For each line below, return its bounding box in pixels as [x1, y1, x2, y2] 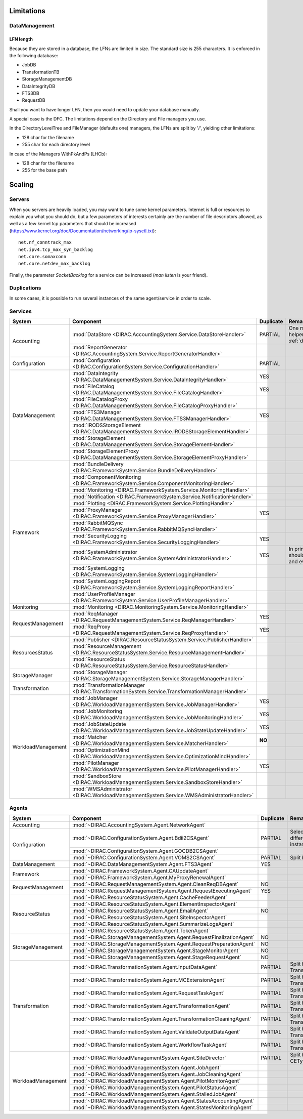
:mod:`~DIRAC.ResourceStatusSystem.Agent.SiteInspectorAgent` [72, 914, 227, 921]
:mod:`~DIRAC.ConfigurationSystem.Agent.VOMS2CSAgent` [72, 854, 216, 861]
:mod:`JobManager [72, 695, 118, 701]
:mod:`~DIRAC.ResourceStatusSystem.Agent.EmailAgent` [72, 907, 209, 914]
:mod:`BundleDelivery [72, 461, 124, 468]
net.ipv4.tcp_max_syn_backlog [18, 246, 93, 253]
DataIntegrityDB [22, 83, 56, 89]
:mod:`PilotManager [72, 760, 119, 766]
